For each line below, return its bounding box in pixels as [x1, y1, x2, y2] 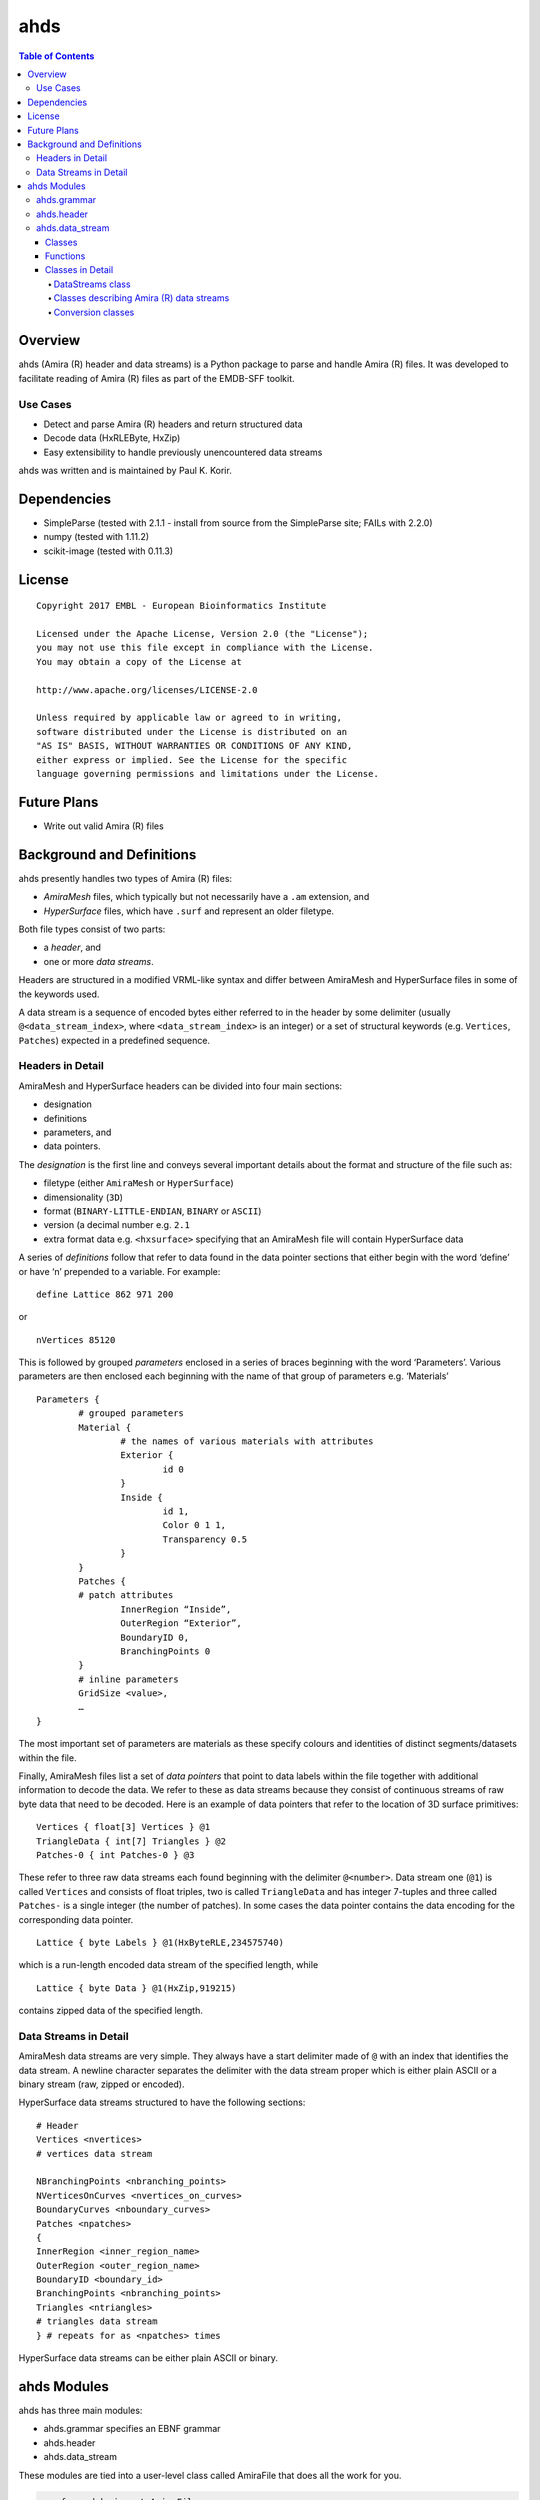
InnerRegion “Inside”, [120, 1603, 232, 1615]
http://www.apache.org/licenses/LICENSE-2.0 [36, 684, 259, 695]
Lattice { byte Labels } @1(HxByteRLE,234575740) [36, 1936, 285, 1948]
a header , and [43, 941, 102, 954]
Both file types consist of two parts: [18, 923, 166, 935]
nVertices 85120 [36, 1334, 116, 1345]
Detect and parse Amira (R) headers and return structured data [43, 418, 304, 430]
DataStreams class [53, 278, 131, 290]
